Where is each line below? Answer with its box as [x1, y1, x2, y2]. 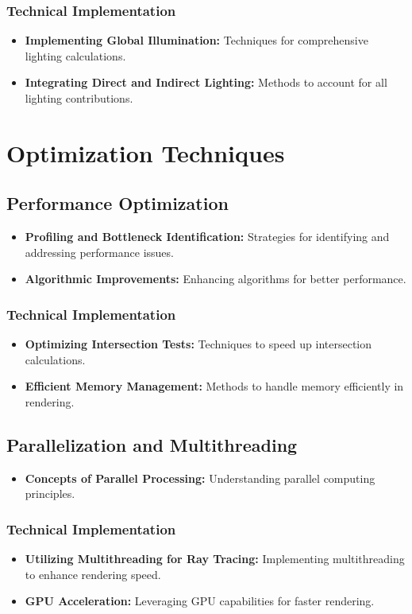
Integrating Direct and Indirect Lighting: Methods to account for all [25, 74, 387, 91]
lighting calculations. [25, 47, 126, 64]
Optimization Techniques [6, 136, 285, 169]
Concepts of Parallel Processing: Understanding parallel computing [25, 469, 375, 486]
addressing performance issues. [25, 243, 174, 260]
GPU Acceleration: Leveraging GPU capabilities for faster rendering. [25, 593, 375, 609]
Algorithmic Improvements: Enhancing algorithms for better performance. [25, 270, 406, 287]
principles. [25, 485, 75, 502]
